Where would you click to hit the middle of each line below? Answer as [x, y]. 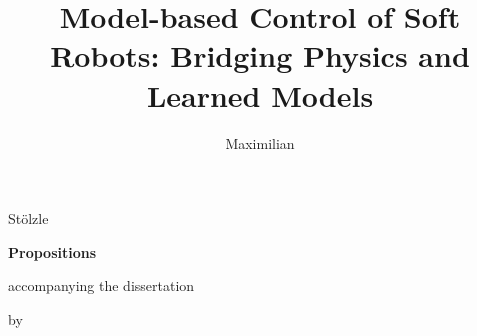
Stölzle [28, 218]
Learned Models [260, 94]
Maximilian [260, 142]
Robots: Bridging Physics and [260, 55]
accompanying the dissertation [101, 285]
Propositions [52, 251]
